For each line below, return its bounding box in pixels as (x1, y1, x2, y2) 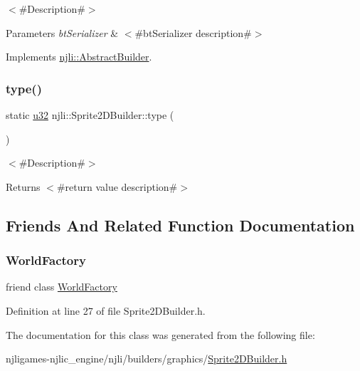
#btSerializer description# (134, 25, 252, 40)
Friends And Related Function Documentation (6, 214, 355, 236)
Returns (6, 179, 41, 194)
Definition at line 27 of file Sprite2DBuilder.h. (6, 303, 206, 318)
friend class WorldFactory (6, 279, 117, 294)
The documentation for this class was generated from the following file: (6, 327, 315, 342)
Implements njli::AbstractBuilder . (6, 49, 152, 64)
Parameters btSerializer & (6, 25, 119, 40)
